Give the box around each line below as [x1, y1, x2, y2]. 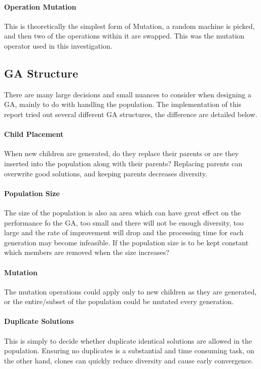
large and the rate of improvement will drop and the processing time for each [4, 227, 244, 238]
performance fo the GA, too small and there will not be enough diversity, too [4, 217, 244, 228]
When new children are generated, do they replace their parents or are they [4, 148, 239, 159]
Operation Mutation [4, 1, 77, 12]
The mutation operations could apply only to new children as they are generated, [4, 286, 257, 297]
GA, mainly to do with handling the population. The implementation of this [4, 99, 242, 109]
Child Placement [4, 129, 64, 139]
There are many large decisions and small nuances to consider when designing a [4, 89, 251, 99]
